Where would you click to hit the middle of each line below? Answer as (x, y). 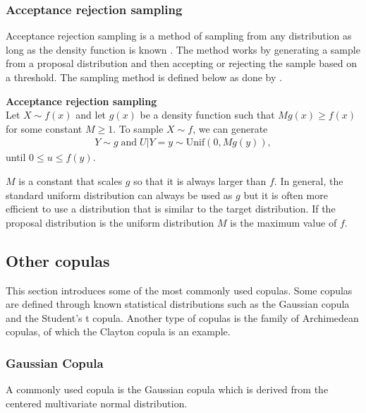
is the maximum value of (283, 222)
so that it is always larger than (200, 181)
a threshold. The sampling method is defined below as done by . (144, 77)
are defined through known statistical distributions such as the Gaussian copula (178, 304)
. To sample (138, 128)
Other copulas (58, 260)
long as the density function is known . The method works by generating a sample (183, 49)
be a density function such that (207, 115)
